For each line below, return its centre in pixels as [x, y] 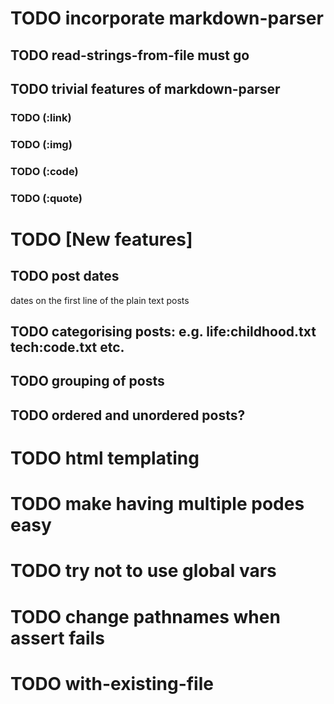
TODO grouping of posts [87, 381]
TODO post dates [65, 276]
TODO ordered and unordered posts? [128, 415]
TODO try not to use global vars [143, 571]
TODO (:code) [44, 171]
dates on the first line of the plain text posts [100, 300]
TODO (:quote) [46, 198]
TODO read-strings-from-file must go [130, 55]
